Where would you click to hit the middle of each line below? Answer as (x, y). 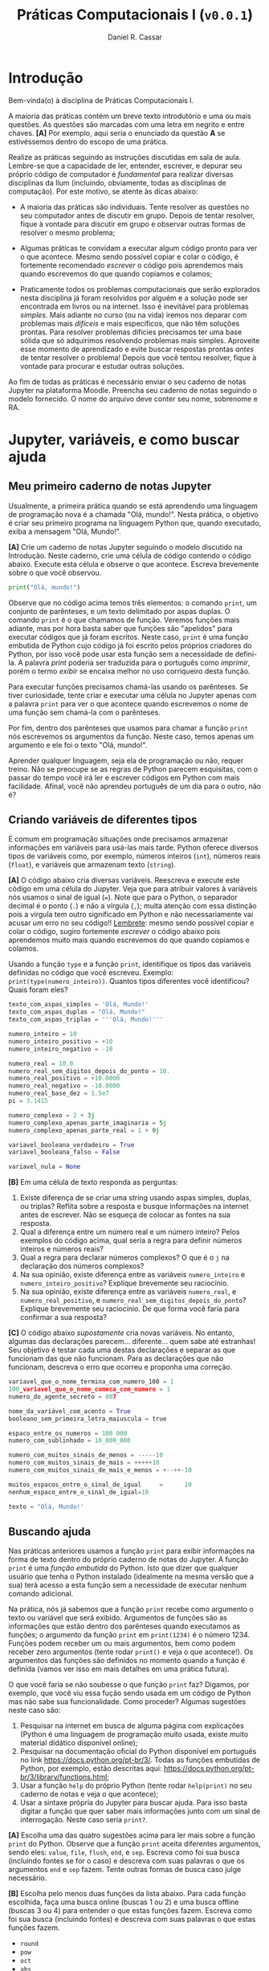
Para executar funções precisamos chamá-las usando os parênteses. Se (128, 686)
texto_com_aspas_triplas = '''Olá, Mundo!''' (86, 1020)
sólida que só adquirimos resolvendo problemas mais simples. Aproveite (140, 340)
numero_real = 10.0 (41, 1063)
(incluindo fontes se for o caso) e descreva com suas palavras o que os (126, 1861)
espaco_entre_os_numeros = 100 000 (68, 1433)
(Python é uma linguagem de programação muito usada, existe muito (134, 1735)
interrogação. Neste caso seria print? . (84, 1820)
